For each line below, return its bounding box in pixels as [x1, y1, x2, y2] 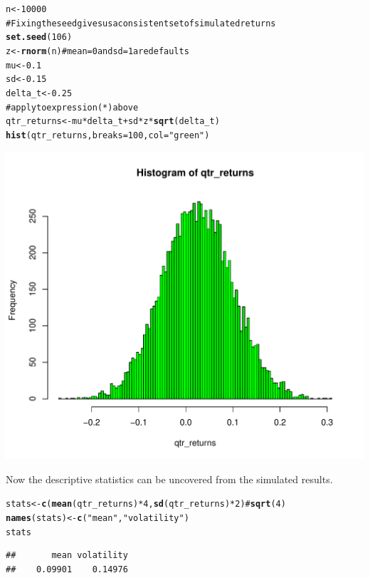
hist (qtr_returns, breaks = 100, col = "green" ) [6, 130, 210, 140]
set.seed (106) [6, 32, 73, 43]
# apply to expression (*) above [6, 102, 139, 113]
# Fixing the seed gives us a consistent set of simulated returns [6, 18, 276, 29]
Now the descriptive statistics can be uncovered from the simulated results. [6, 471, 333, 486]
